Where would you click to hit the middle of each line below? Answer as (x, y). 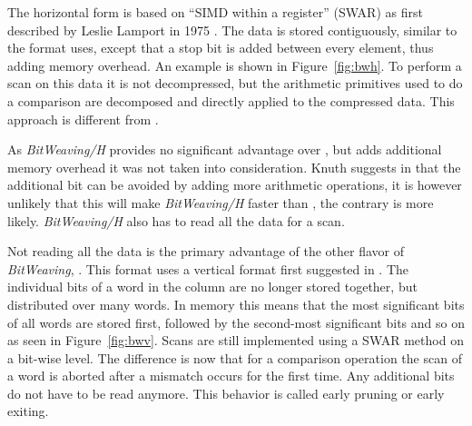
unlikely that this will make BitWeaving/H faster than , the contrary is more (221, 202)
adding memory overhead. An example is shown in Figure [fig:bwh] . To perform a (235, 65)
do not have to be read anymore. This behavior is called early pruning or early (226, 393)
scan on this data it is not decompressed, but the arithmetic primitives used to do (235, 83)
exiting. (28, 411)
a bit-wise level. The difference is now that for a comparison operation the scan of (235, 357)
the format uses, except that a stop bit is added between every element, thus (221, 48)
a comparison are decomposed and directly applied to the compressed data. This (231, 100)
